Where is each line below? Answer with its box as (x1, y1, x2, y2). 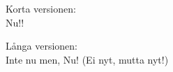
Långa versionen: (6, 38, 77, 53)
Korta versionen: (6, 1, 76, 15)
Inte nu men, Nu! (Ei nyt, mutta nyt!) (6, 52, 169, 66)
